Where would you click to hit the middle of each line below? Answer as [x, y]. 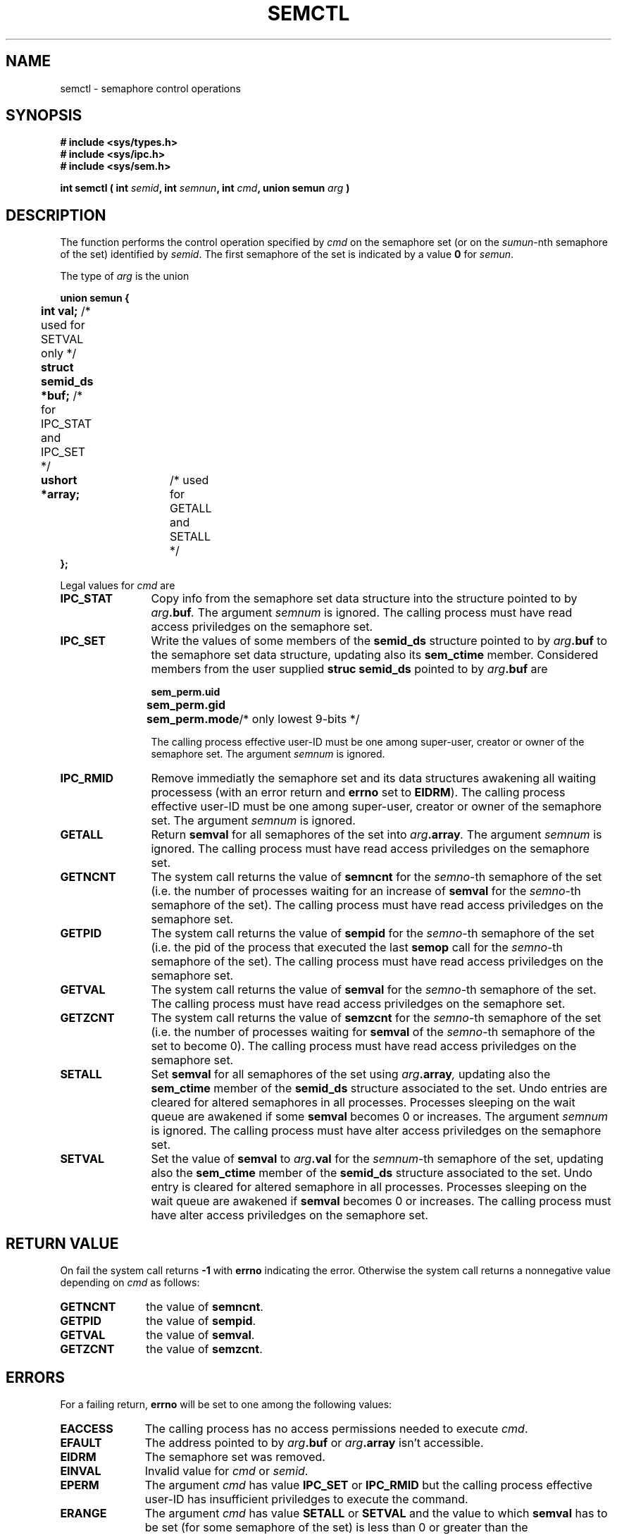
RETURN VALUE [62, 1243]
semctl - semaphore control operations [150, 88]
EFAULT [81, 1442]
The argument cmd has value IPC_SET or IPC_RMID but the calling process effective [369, 1485]
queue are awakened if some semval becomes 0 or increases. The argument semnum [379, 1117]
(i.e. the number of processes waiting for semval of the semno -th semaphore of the [373, 1032]
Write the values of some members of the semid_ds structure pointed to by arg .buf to [379, 641]
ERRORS [36, 1377]
